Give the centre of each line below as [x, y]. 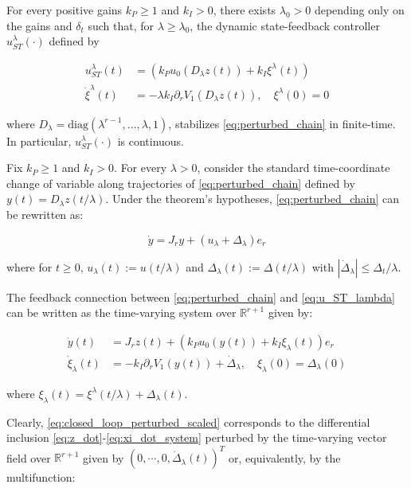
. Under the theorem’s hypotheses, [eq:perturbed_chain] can [252, 199]
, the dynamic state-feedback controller [285, 25]
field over [29, 457]
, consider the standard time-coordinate [294, 168]
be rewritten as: [45, 214]
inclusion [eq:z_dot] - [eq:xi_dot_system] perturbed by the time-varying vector [197, 437]
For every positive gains [65, 10]
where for [29, 266]
